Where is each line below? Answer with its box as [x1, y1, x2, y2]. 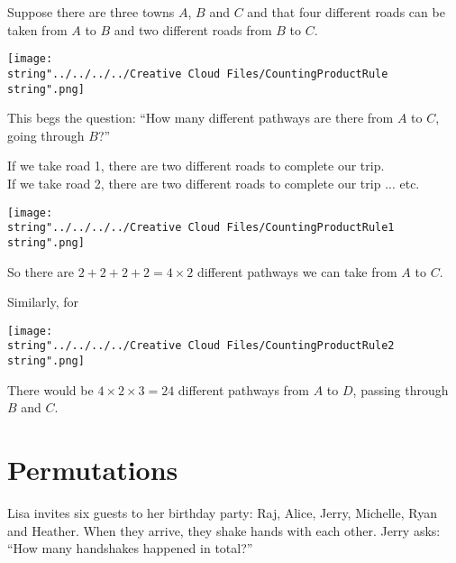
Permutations [7, 451, 178, 488]
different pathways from [178, 380, 310, 399]
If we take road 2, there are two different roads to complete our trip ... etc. [7, 173, 420, 192]
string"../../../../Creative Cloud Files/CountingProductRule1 [7, 221, 395, 235]
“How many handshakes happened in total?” [7, 539, 253, 558]
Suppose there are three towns [7, 3, 175, 21]
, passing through [352, 380, 449, 399]
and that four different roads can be [247, 3, 445, 21]
